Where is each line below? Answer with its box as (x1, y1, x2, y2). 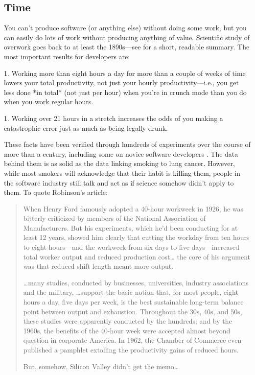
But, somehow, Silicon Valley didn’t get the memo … (23, 361, 179, 371)
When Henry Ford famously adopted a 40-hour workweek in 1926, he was (23, 203, 244, 213)
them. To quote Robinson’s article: (4, 187, 108, 197)
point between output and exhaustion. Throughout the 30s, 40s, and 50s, (23, 306, 242, 316)
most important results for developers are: (4, 51, 130, 61)
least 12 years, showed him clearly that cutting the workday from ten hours (23, 232, 250, 242)
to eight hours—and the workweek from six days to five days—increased (23, 242, 239, 252)
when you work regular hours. (4, 96, 93, 107)
